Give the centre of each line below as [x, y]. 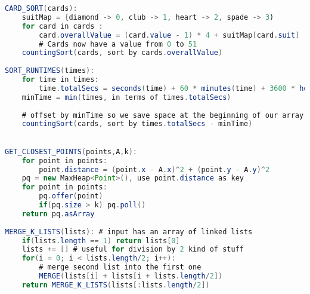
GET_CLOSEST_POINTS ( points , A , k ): [71, 151]
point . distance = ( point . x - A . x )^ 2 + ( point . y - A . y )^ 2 [154, 169]
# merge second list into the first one [120, 267]
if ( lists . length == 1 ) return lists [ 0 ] [101, 241]
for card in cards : [62, 26]
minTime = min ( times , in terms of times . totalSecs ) [126, 97]
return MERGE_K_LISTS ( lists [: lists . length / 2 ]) [116, 285]
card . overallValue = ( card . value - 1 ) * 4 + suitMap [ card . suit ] [169, 35]
